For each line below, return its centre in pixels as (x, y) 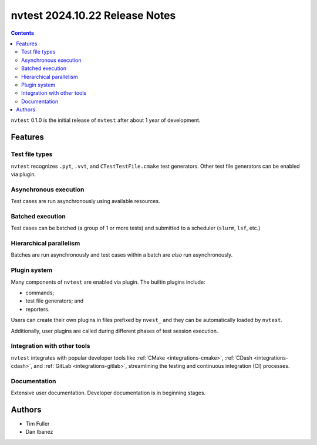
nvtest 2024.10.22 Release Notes (93, 15)
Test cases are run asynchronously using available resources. (86, 201)
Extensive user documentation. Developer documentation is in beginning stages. (108, 393)
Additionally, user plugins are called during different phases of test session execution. (114, 331)
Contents (23, 33)
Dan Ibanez (39, 432)
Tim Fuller (38, 424)
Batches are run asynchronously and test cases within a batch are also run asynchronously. (122, 255)
